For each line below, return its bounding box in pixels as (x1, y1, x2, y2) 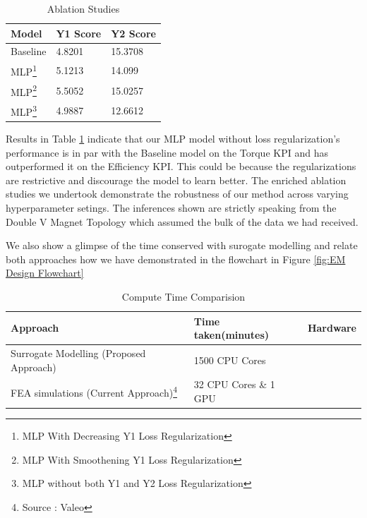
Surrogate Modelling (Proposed (11, 346, 146, 360)
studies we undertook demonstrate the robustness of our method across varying (6, 186, 349, 201)
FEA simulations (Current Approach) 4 (11, 383, 177, 400)
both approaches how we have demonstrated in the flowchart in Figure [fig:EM (6, 251, 346, 266)
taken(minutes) (193, 327, 270, 342)
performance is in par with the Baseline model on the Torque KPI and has (6, 145, 328, 159)
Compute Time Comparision (121, 289, 246, 303)
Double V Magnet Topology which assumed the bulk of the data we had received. (6, 214, 359, 229)
